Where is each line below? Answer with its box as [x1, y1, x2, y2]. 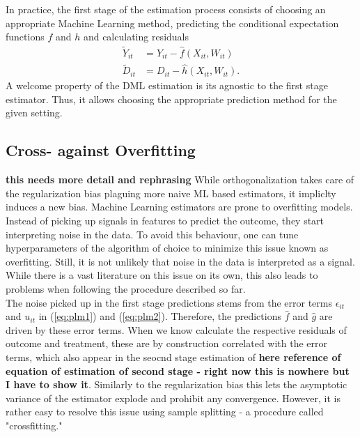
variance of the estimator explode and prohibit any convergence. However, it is [6, 390, 341, 405]
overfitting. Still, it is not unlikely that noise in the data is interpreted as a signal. [6, 254, 355, 268]
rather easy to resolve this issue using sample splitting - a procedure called [6, 404, 324, 419]
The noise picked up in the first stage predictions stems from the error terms [6, 295, 332, 309]
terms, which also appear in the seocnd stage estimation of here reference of [6, 349, 341, 364]
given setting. [6, 105, 63, 120]
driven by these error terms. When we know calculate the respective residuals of [6, 322, 347, 337]
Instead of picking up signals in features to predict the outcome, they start [6, 213, 324, 228]
